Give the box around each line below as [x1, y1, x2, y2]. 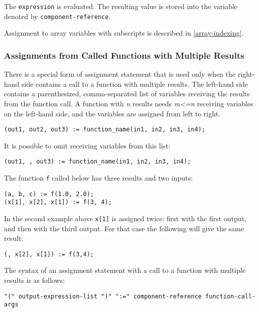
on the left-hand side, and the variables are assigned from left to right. [4, 108, 220, 118]
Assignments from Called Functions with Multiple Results [4, 49, 244, 61]
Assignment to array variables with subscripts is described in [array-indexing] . [4, 28, 244, 38]
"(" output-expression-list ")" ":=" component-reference [4, 292, 202, 300]
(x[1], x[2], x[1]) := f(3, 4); [4, 199, 112, 206]
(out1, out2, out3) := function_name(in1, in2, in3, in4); [4, 126, 205, 133]
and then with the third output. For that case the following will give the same [4, 223, 244, 233]
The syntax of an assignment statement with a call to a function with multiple [4, 265, 245, 275]
